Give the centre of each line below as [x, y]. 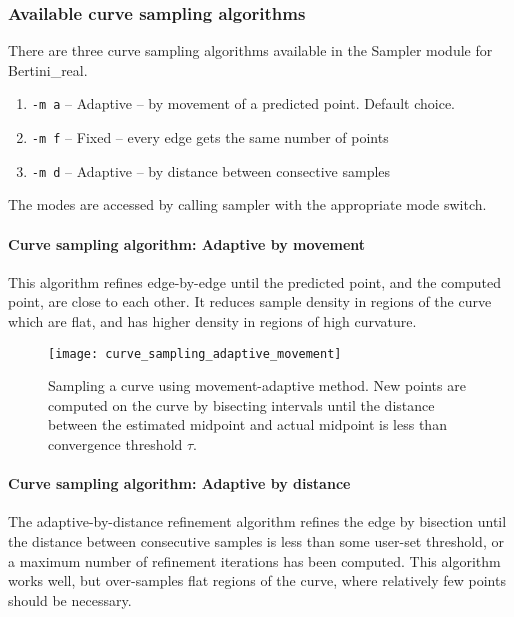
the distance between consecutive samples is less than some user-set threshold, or [256, 540]
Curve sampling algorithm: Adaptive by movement [187, 243]
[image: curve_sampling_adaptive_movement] [195, 353]
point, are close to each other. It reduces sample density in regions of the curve [250, 301]
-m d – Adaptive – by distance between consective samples [211, 170]
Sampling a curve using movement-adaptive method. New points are [257, 385]
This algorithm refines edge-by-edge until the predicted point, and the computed [255, 281]
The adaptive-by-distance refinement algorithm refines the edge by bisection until [257, 521]
